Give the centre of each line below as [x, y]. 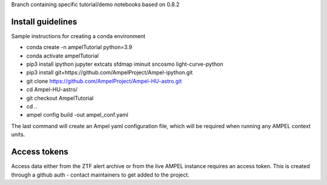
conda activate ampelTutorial [63, 56]
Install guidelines [44, 21]
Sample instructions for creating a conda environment [78, 36]
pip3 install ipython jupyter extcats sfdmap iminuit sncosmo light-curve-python [125, 64]
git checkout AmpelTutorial [60, 98]
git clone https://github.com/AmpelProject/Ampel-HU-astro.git [104, 81]
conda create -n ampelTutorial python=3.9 [79, 47]
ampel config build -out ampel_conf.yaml [77, 115]
